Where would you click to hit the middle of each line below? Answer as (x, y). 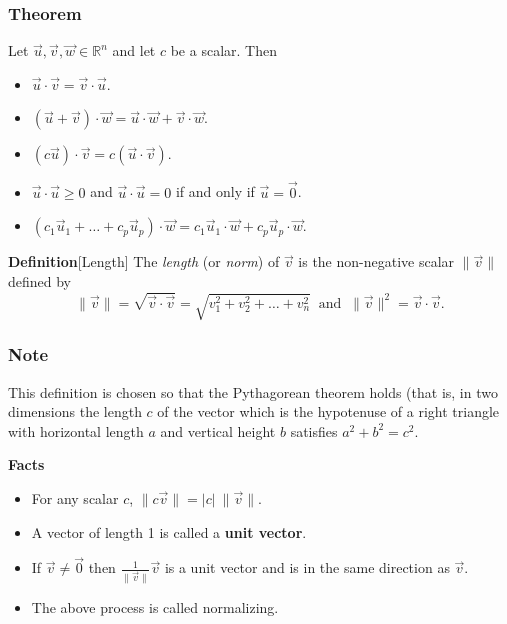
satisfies (314, 430)
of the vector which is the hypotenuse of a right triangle (328, 411)
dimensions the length (75, 411)
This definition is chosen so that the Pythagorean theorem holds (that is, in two (253, 391)
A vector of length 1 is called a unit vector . (169, 531)
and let (134, 50)
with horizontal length (76, 430)
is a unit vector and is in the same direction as (307, 567)
